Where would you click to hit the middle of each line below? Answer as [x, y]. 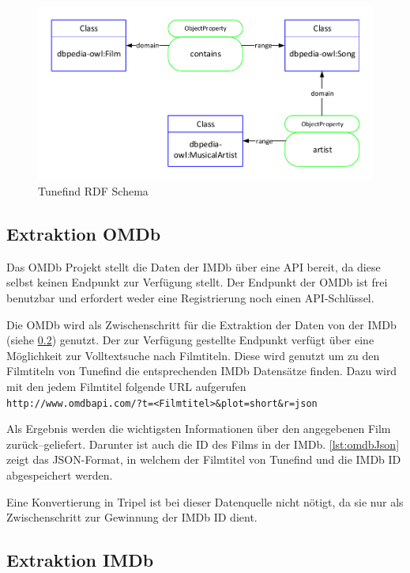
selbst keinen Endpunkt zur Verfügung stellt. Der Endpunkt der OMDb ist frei [197, 282]
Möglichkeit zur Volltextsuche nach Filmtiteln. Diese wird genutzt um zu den [193, 355]
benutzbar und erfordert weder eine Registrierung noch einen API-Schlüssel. [190, 298]
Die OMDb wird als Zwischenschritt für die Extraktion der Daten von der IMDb [201, 324]
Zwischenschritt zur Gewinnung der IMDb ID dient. [132, 517]
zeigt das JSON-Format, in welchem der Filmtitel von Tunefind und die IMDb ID [204, 459]
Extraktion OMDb [84, 234]
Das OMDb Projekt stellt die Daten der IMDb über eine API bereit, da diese [194, 266]
